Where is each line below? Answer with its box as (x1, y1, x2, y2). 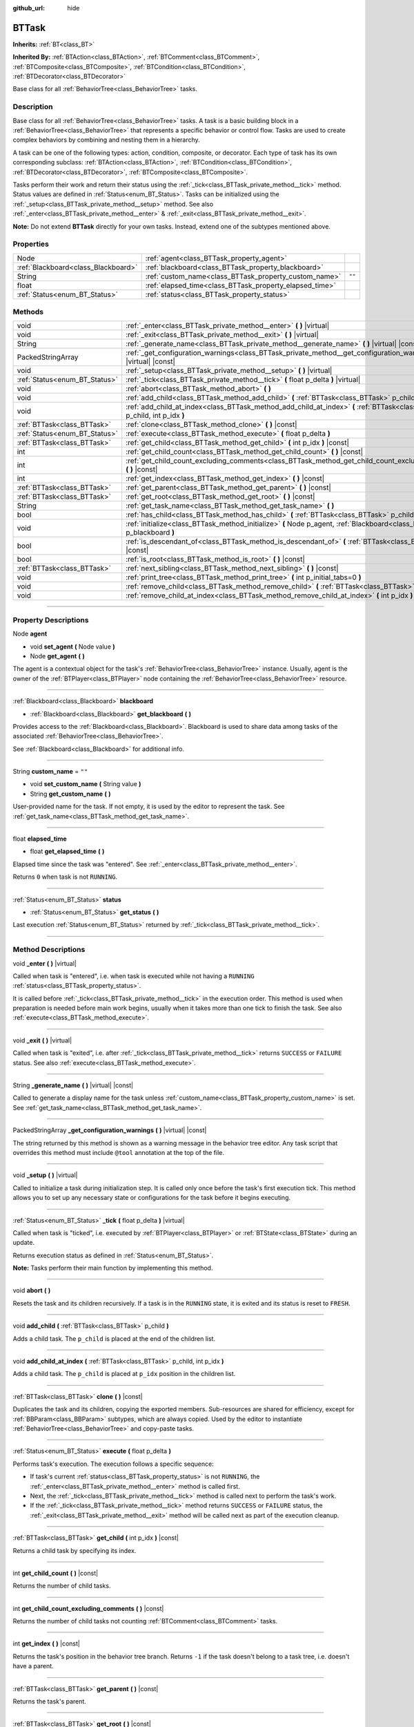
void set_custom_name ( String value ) (30, 780, 141, 788)
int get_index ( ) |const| (12, 1639, 81, 1648)
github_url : (12, 4, 45, 12)
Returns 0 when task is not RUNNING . (12, 872, 117, 881)
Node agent (12, 629, 48, 638)
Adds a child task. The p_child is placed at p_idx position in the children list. (12, 1370, 236, 1378)
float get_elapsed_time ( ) (30, 847, 105, 856)
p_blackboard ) (125, 528, 175, 537)
